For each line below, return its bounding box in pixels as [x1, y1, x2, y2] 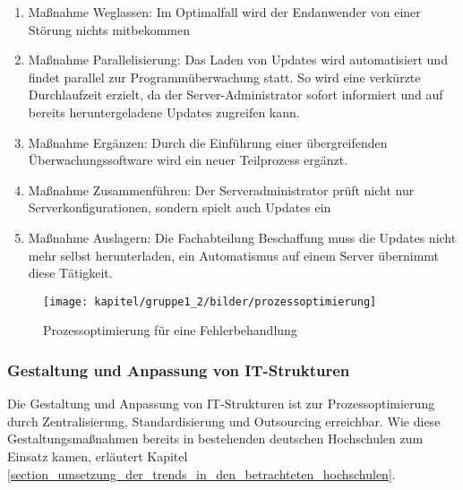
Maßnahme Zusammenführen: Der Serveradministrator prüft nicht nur [28, 180, 415, 199]
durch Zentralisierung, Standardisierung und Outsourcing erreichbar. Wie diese [7, 411, 441, 430]
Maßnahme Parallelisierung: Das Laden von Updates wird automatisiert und [28, 50, 448, 69]
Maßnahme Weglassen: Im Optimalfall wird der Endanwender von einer [28, 3, 421, 21]
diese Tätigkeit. [28, 263, 113, 282]
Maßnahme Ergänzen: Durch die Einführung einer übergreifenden [28, 133, 388, 151]
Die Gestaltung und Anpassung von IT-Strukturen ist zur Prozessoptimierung [7, 394, 435, 413]
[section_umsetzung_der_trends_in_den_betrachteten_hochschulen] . [7, 464, 396, 483]
